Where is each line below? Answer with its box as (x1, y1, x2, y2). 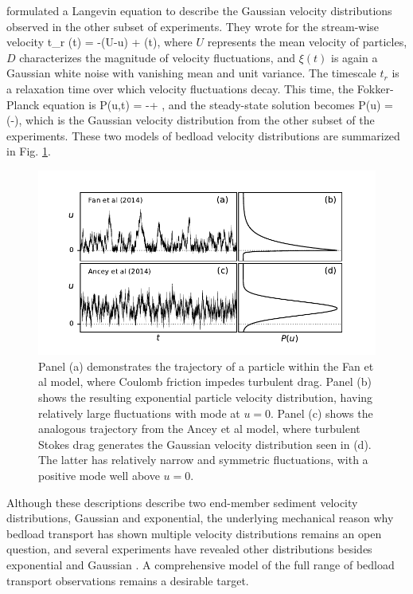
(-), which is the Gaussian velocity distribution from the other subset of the (6, 112, 375, 128)
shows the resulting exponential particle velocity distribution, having (38, 388, 373, 405)
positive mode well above (38, 466, 160, 483)
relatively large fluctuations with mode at (38, 404, 240, 421)
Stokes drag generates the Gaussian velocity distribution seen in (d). (38, 435, 372, 452)
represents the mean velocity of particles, (207, 33, 407, 50)
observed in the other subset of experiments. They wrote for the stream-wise (6, 18, 380, 34)
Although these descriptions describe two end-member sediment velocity (6, 494, 358, 510)
